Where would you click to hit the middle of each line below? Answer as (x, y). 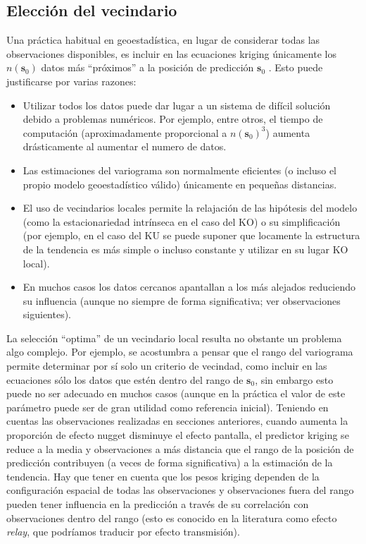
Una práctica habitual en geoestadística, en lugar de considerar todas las (163, 40)
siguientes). (47, 314)
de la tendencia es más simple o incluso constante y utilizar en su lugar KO (185, 249)
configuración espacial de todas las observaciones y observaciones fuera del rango (180, 490)
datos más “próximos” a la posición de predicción (147, 67)
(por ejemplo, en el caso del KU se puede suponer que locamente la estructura (191, 235)
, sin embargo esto (294, 379)
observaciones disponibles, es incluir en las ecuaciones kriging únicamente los (171, 53)
